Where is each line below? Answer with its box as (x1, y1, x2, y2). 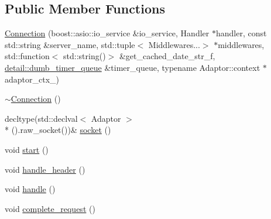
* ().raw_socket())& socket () (5, 124, 111, 136)
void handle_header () (5, 163, 85, 175)
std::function (5, 50, 50, 62)
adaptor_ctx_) (5, 73, 60, 85)
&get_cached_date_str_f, (119, 50, 215, 62)
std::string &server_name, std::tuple (5, 38, 135, 50)
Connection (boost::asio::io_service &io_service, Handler (5, 27, 210, 39)
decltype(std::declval (5, 112, 78, 124)
